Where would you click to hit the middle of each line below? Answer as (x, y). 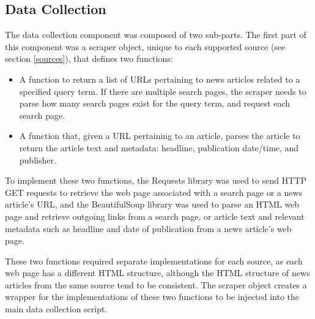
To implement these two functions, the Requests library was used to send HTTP (156, 180)
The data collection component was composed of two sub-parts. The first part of (156, 35)
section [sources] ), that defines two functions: (89, 58)
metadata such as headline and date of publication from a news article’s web (148, 228)
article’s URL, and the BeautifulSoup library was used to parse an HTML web (152, 204)
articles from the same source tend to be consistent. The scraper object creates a (156, 284)
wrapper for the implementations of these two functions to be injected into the (152, 297)
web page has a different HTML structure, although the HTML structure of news (157, 273)
